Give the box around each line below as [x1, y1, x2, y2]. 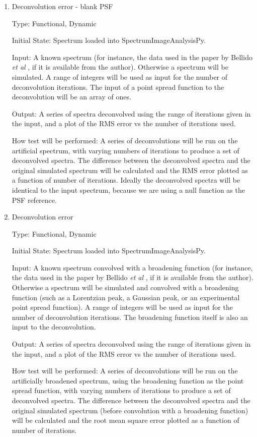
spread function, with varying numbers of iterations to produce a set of [12, 385, 231, 396]
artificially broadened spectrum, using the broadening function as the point [12, 375, 244, 386]
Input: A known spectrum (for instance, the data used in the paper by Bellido [12, 51, 252, 62]
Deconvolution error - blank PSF [12, 1, 113, 11]
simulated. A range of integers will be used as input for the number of [12, 71, 228, 82]
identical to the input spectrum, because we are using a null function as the [12, 184, 245, 195]
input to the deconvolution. [12, 321, 96, 332]
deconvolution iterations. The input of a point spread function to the [12, 81, 224, 92]
